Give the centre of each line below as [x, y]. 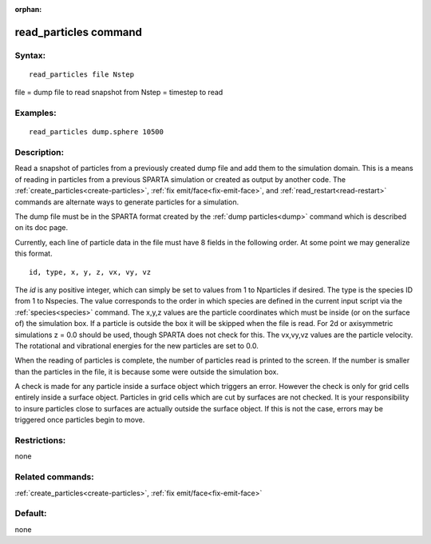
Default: [31, 514]
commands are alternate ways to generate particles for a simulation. [127, 202]
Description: [39, 153]
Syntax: [30, 55]
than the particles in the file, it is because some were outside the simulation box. [147, 371]
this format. [34, 254]
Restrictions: [40, 441]
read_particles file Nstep [82, 74]
